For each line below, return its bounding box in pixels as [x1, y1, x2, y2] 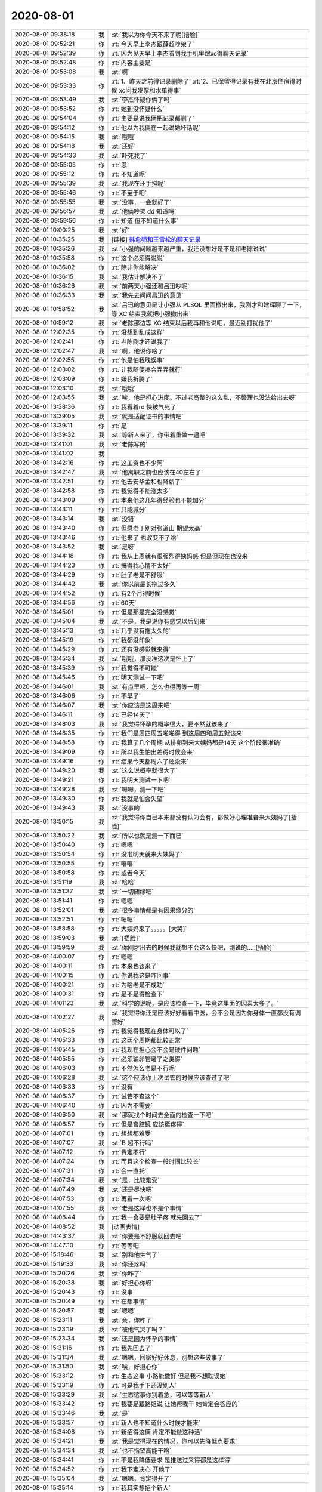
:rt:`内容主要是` [111, 58, 153, 67]
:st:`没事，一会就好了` [111, 198, 172, 206]
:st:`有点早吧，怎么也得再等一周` [111, 682, 202, 690]
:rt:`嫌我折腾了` [111, 375, 153, 383]
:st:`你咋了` [111, 1269, 142, 1277]
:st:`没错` [111, 514, 136, 523]
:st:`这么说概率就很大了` [111, 766, 178, 775]
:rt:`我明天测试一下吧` [111, 776, 171, 784]
